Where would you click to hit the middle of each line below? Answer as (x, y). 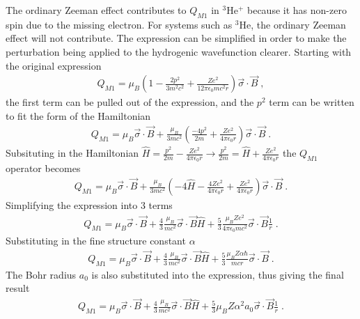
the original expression (54, 65)
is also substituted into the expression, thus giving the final (218, 274)
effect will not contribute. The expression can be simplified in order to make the (176, 38)
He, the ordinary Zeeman (292, 24)
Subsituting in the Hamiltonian (72, 153)
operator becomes (43, 168)
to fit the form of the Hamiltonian (78, 116)
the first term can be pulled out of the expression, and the (130, 102)
